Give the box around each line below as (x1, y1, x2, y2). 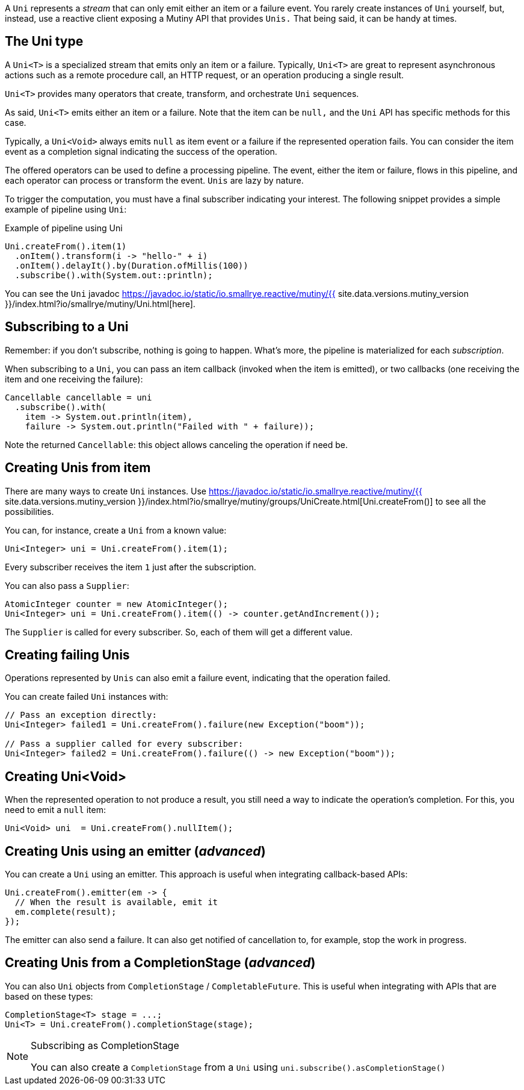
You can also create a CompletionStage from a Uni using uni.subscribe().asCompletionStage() (31, 1060, 446, 1073)
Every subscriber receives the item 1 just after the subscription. (5, 561, 256, 572)
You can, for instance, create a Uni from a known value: (5, 525, 227, 535)
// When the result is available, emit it (14, 897, 218, 908)
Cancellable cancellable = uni (5, 392, 152, 402)
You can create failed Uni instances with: (5, 691, 168, 702)
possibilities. (5, 506, 54, 517)
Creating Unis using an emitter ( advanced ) (5, 843, 266, 859)
